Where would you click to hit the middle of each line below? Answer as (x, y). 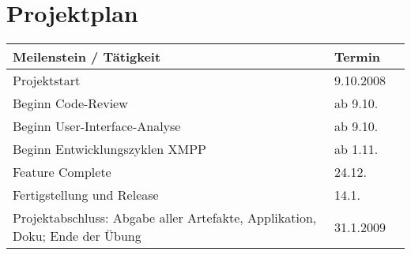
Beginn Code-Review (70, 103)
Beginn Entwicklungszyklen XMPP (110, 149)
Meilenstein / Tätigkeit (87, 57)
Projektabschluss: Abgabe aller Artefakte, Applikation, (165, 218)
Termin (358, 57)
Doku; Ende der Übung (77, 236)
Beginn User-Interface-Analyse (97, 126)
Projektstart (47, 81)
